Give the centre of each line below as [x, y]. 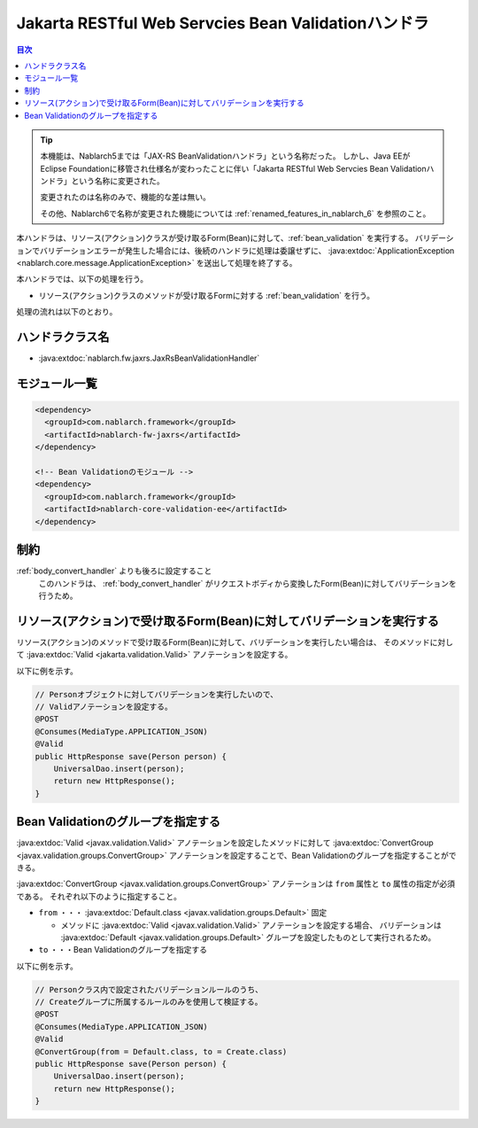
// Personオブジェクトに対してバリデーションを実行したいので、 [157, 694]
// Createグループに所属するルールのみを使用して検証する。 [149, 1002]
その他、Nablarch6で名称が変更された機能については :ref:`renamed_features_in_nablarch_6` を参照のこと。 [235, 214]
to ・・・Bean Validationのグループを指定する [123, 950]
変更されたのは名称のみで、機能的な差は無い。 [126, 197]
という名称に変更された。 [118, 181]
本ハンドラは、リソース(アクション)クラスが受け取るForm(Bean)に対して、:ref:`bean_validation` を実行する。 [215, 238]
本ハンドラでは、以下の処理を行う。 [82, 279]
